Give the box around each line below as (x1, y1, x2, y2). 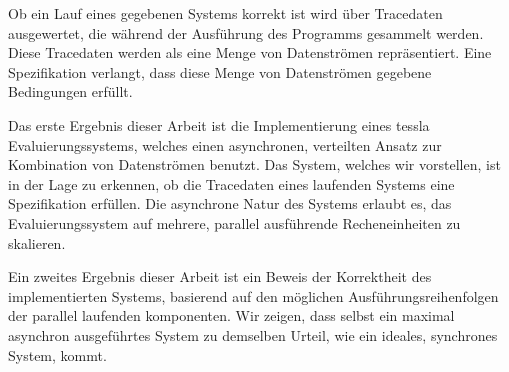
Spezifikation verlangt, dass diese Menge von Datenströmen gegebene (8, 61, 432, 82)
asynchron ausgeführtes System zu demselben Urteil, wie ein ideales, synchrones (8, 324, 498, 345)
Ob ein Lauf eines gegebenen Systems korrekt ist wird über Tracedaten (8, 3, 443, 23)
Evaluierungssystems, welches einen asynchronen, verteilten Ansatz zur (8, 134, 442, 155)
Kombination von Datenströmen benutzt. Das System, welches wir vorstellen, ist (8, 154, 501, 175)
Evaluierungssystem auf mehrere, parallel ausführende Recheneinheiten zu (8, 212, 461, 233)
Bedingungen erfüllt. (8, 81, 133, 102)
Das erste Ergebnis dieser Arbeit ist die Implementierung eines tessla (8, 114, 430, 135)
